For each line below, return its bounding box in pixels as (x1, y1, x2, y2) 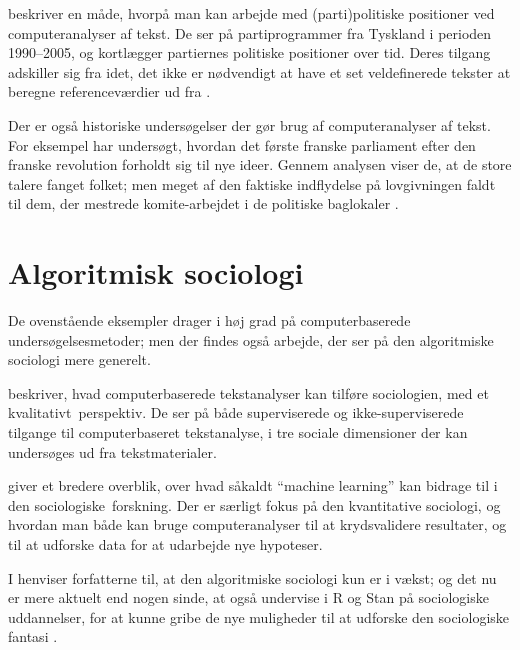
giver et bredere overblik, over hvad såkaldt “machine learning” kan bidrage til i (8, 475, 498, 496)
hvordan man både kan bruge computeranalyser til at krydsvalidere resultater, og (8, 514, 507, 535)
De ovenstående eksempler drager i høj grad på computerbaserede (8, 310, 411, 331)
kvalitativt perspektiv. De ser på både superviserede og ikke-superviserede (8, 402, 464, 423)
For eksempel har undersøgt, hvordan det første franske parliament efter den (8, 134, 476, 155)
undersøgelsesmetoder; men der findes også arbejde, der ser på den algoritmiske (8, 329, 494, 350)
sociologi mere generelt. (8, 349, 151, 370)
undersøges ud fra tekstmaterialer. (8, 441, 217, 462)
